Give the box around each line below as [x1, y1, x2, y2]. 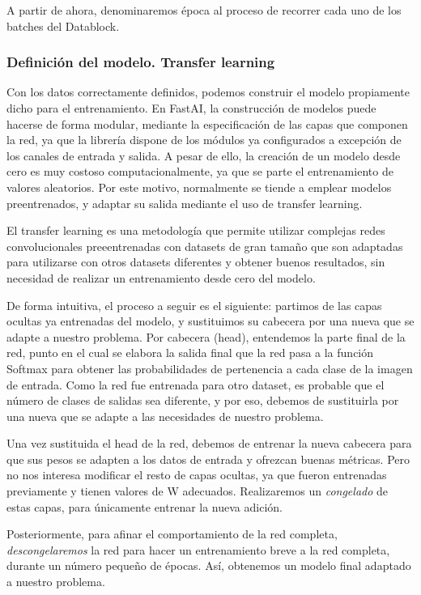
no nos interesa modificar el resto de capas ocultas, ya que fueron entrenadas [6, 466, 387, 483]
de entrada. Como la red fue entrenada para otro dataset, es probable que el [6, 376, 385, 393]
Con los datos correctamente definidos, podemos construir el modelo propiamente [6, 83, 410, 100]
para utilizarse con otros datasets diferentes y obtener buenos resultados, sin [6, 253, 385, 270]
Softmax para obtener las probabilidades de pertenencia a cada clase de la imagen [6, 359, 413, 376]
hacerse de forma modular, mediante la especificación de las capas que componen [6, 115, 408, 132]
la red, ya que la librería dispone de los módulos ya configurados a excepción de [6, 131, 402, 148]
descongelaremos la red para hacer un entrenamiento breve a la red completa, [6, 541, 390, 558]
